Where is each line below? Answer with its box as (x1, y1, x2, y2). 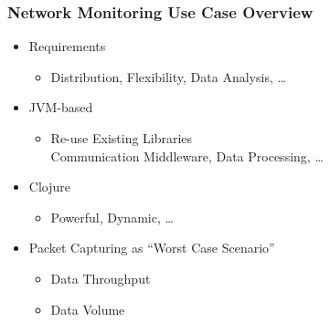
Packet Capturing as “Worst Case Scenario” (28, 238, 275, 257)
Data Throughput (50, 268, 151, 287)
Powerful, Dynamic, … (50, 207, 174, 226)
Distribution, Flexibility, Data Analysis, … (50, 67, 286, 86)
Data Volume (50, 299, 125, 318)
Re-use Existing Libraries (50, 129, 193, 147)
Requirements (28, 36, 106, 56)
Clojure (28, 177, 70, 196)
